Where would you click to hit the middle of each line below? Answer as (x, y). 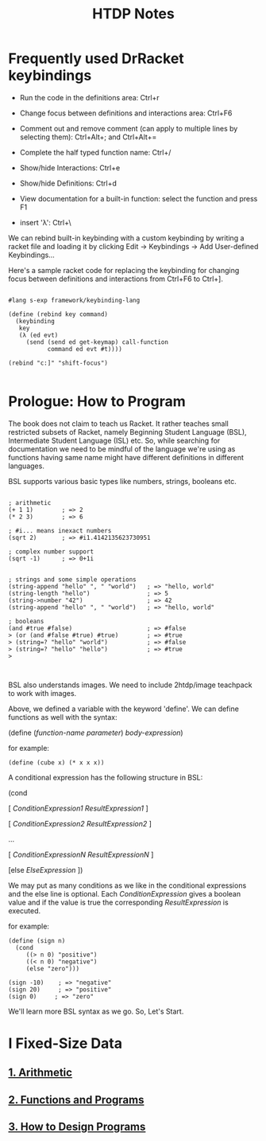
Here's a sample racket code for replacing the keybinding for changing (124, 270)
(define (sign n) (37, 940)
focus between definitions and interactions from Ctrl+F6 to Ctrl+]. (116, 279)
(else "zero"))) (53, 968)
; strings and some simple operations (72, 579)
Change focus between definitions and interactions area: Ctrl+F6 (126, 113)
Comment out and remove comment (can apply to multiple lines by (129, 128)
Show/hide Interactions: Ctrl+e (70, 167)
